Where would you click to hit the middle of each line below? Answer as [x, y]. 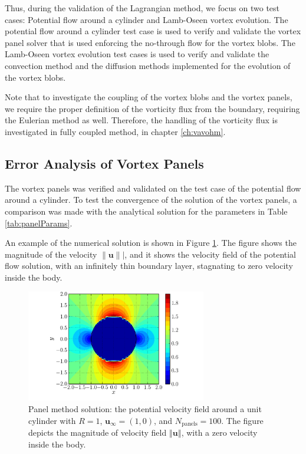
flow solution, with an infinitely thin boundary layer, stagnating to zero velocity [149, 266]
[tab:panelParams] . [39, 223]
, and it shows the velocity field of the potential [210, 254]
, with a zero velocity [219, 432]
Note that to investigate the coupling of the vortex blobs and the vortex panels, [149, 97]
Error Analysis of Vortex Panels [104, 163]
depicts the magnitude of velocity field [98, 432]
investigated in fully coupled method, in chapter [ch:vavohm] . [115, 131]
